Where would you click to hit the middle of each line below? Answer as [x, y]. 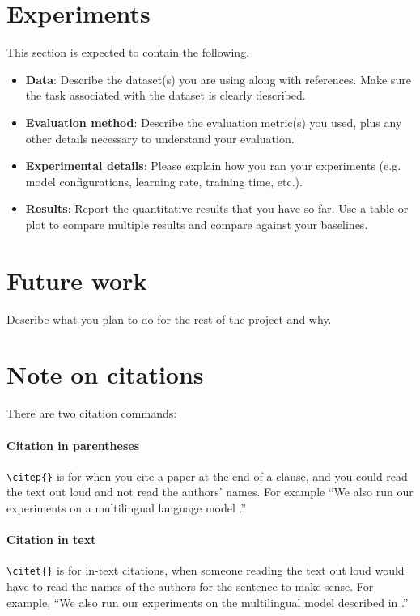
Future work [77, 280]
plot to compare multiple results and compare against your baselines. [197, 224]
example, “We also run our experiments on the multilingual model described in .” [208, 602]
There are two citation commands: [92, 413]
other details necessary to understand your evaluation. [160, 138]
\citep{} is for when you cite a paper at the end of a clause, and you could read [207, 476]
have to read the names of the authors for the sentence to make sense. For [190, 586]
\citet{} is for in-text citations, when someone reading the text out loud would [206, 570]
